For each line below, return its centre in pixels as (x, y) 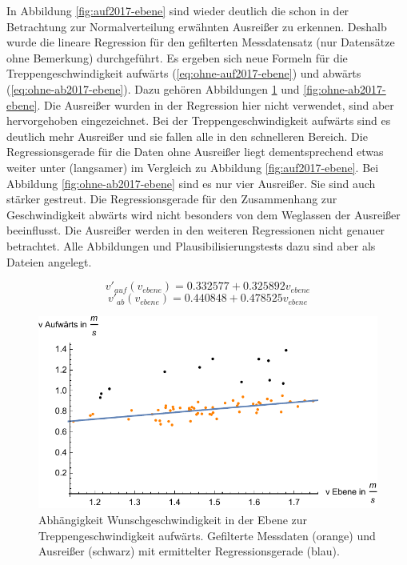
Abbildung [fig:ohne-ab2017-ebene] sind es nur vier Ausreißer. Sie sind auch (191, 183)
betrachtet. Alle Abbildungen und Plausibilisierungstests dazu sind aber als (191, 245)
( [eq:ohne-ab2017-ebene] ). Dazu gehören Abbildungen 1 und (153, 88)
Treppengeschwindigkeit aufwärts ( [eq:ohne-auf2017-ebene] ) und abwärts (184, 73)
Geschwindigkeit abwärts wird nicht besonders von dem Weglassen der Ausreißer (203, 214)
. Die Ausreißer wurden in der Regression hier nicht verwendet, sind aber (215, 104)
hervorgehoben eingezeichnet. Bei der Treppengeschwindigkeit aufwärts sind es (199, 120)
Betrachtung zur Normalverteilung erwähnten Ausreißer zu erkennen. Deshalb (197, 26)
